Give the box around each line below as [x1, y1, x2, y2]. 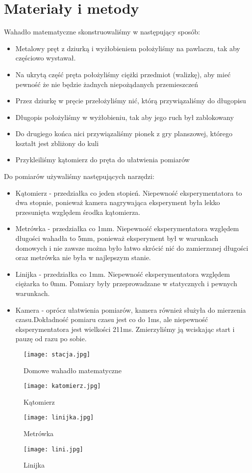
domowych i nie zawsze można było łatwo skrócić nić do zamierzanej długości [15, 242, 249, 253]
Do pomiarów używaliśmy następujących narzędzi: [4, 171, 154, 181]
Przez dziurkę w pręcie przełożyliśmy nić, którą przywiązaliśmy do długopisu [15, 95, 246, 106]
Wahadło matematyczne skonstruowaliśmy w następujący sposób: [4, 27, 200, 37]
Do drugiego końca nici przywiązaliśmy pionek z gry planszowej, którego [15, 128, 233, 139]
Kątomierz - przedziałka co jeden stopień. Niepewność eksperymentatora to [15, 187, 242, 198]
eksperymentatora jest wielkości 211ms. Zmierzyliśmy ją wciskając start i [15, 324, 235, 334]
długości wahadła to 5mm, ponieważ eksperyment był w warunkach [15, 233, 219, 243]
